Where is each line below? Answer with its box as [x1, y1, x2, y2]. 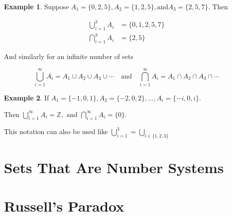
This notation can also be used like [4, 126, 108, 137]
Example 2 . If [4, 92, 49, 102]
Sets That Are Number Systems [4, 157, 224, 177]
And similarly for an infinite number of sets [4, 51, 133, 61]
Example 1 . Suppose [4, 1, 69, 11]
